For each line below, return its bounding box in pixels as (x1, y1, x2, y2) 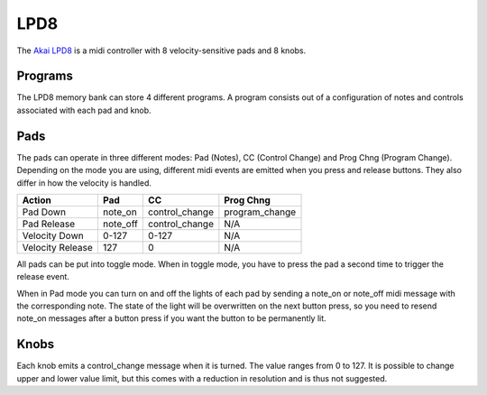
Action (22, 194, 51, 207)
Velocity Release (22, 241, 94, 253)
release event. (16, 271, 69, 282)
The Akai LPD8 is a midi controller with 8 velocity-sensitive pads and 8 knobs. (16, 45, 307, 56)
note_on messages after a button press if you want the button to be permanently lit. (16, 313, 326, 324)
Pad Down (22, 206, 67, 218)
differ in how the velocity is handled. (16, 177, 152, 188)
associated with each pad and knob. (16, 105, 152, 115)
